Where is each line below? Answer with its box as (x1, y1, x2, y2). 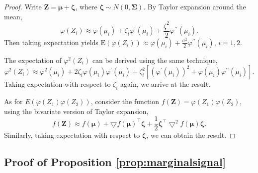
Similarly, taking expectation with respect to (4, 130, 140, 140)
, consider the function (90, 96, 160, 107)
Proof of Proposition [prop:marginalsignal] (4, 154, 226, 170)
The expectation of (4, 55, 62, 65)
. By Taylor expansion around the (143, 1, 246, 11)
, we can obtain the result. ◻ (146, 130, 236, 140)
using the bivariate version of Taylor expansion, (4, 106, 149, 116)
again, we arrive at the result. (120, 79, 211, 89)
